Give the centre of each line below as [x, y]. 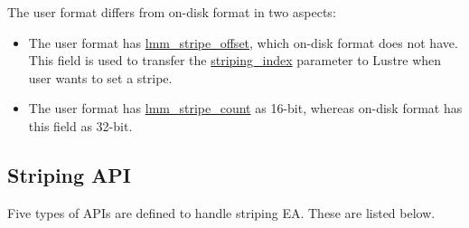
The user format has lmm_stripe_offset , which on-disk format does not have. [243, 42]
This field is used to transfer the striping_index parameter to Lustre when [235, 60]
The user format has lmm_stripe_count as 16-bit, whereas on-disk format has [245, 108]
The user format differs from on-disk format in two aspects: [172, 12]
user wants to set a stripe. [100, 77]
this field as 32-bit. [80, 125]
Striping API [70, 174]
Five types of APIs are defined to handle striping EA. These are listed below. [221, 212]
